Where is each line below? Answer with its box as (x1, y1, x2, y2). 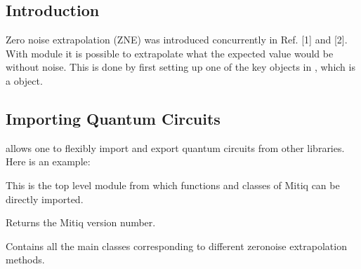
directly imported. (6, 191, 84, 206)
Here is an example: (6, 154, 91, 169)
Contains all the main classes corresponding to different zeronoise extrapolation (6, 238, 347, 253)
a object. (6, 73, 43, 88)
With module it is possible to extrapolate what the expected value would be (6, 46, 334, 60)
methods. (6, 252, 45, 267)
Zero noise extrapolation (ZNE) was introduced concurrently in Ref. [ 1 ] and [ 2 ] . (6, 32, 348, 47)
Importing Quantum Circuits (6, 107, 221, 129)
